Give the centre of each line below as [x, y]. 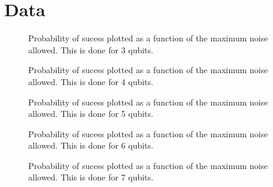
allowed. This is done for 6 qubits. [91, 145]
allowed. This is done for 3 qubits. [91, 49]
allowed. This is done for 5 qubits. [91, 114]
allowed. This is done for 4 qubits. [91, 81]
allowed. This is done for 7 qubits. [91, 177]
